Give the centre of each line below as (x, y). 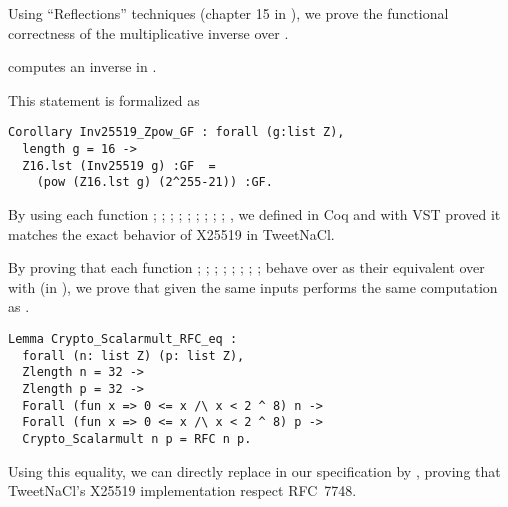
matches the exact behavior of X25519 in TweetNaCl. (171, 233)
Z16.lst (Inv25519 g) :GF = (119, 165)
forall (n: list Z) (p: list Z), (133, 355)
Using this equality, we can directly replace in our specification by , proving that (254, 470)
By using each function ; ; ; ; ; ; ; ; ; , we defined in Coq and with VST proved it (254, 214)
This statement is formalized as (104, 99)
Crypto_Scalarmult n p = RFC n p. (137, 438)
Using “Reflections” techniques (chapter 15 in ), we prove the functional (228, 13)
